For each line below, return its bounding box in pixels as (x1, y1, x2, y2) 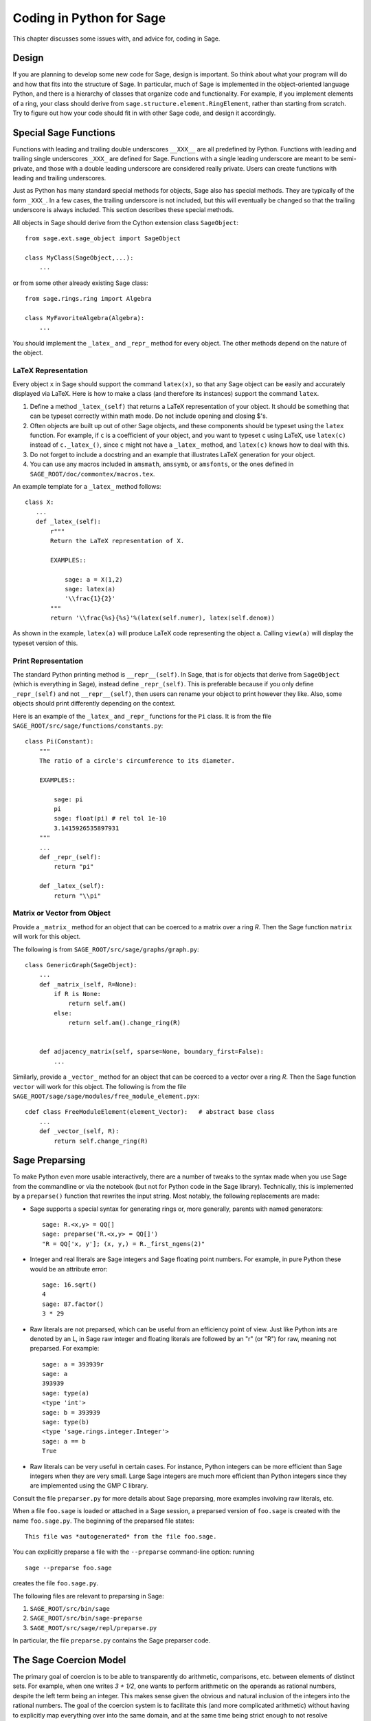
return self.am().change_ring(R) (68, 1019, 181, 1027)
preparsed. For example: (30, 1344, 100, 1353)
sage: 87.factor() (42, 1300, 104, 1308)
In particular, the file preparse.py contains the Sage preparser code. (12, 1636, 211, 1645)
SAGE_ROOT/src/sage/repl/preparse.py (30, 1624, 157, 1632)
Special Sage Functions (12, 127, 116, 138)
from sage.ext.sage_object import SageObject (25, 235, 181, 242)
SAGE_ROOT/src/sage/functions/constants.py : (12, 721, 164, 730)
